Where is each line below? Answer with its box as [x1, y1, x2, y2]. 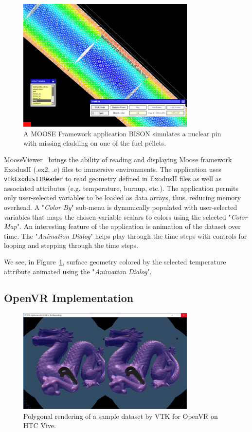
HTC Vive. [23, 420, 56, 431]
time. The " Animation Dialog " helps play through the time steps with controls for [4, 230, 247, 241]
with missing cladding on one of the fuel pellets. [23, 138, 166, 148]
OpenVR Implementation [4, 290, 134, 305]
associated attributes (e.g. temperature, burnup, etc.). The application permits [4, 183, 238, 193]
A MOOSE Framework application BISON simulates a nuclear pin [23, 128, 221, 138]
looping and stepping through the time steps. [4, 240, 139, 250]
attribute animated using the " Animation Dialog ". [4, 266, 152, 276]
